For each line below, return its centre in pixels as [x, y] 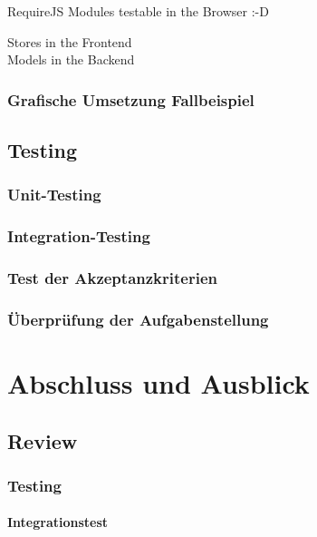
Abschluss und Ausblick [158, 382]
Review [43, 440]
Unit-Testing [54, 195]
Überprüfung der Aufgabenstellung [138, 319]
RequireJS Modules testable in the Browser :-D [138, 11]
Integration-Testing [79, 236]
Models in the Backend [71, 59]
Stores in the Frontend [70, 41]
